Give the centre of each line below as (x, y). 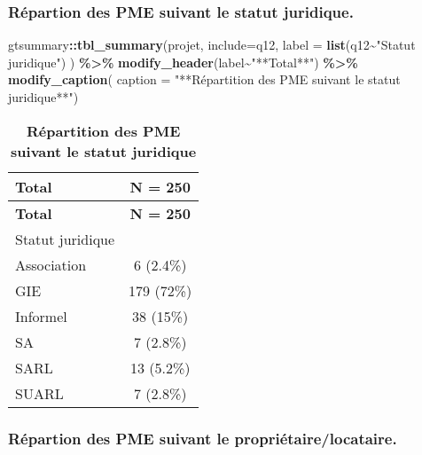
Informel (41, 316)
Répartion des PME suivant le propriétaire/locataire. (203, 438)
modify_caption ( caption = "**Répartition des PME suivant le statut (204, 79)
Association (51, 264)
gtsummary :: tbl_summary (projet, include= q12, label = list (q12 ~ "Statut (212, 45)
